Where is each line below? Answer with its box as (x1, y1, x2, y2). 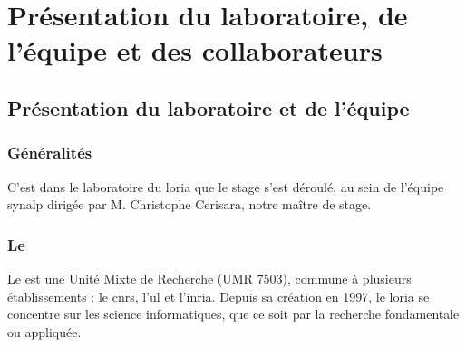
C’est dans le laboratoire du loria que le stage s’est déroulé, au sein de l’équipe (7, 177, 444, 196)
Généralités (7, 141, 92, 164)
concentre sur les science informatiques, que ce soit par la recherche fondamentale (7, 304, 460, 323)
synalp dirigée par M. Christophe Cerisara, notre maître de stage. (7, 195, 372, 214)
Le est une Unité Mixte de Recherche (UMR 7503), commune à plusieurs (7, 268, 412, 287)
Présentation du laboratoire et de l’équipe (7, 93, 410, 121)
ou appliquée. (7, 322, 82, 341)
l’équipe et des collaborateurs (7, 32, 383, 69)
